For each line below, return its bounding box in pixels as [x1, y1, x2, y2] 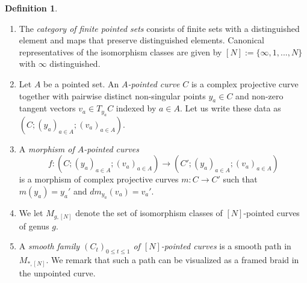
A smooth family [19, 240, 80, 252]
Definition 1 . [5, 2, 58, 14]
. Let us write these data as [180, 102, 281, 114]
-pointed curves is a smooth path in [161, 240, 291, 252]
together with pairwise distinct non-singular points [19, 89, 206, 102]
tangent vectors [19, 102, 76, 114]
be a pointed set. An [43, 77, 119, 90]
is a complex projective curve [191, 77, 299, 90]
